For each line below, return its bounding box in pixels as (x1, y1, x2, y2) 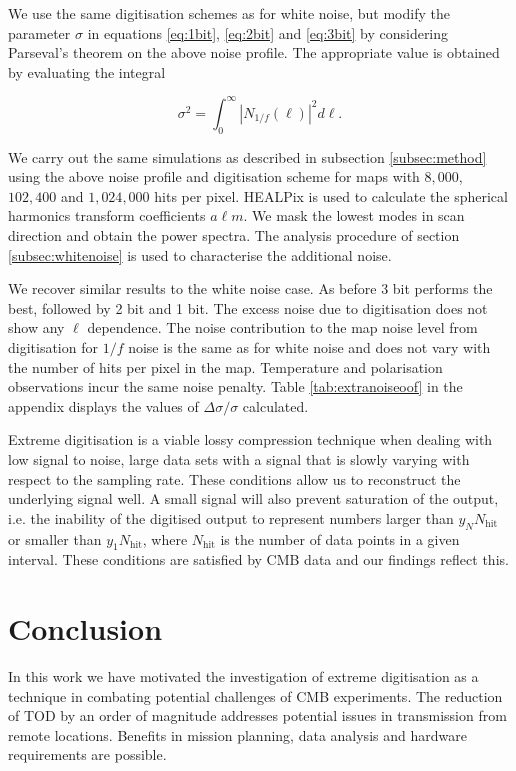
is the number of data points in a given (220, 528, 460, 549)
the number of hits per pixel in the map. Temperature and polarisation (8, 356, 443, 377)
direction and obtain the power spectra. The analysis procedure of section (8, 225, 460, 246)
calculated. (242, 395, 309, 416)
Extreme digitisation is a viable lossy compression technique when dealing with (8, 429, 493, 450)
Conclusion (8, 608, 163, 649)
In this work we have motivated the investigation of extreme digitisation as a (8, 666, 479, 687)
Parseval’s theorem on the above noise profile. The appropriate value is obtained (8, 42, 500, 63)
